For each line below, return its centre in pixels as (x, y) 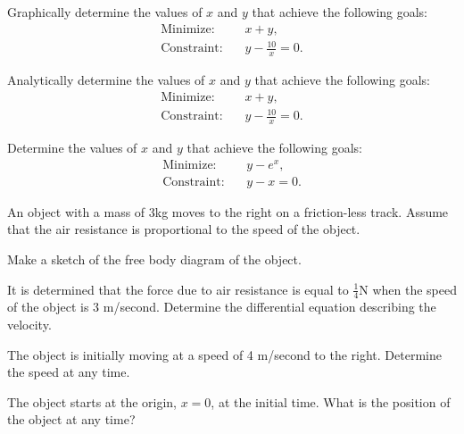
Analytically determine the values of (106, 79)
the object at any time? (71, 419)
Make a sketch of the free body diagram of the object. (154, 259)
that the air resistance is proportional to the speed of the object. (184, 229)
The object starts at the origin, (92, 401)
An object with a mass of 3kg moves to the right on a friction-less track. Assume (228, 211)
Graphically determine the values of (105, 12)
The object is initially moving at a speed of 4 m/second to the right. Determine (224, 354)
